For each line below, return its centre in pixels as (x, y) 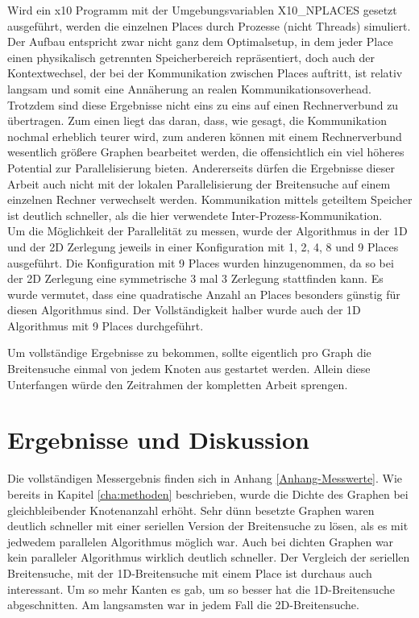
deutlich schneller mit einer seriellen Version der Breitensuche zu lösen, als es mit (208, 526)
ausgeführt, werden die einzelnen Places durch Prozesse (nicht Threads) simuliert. (209, 25)
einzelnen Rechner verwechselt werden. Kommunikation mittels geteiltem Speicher (210, 199)
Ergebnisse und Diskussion (158, 440)
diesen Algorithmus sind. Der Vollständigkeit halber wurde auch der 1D (184, 310)
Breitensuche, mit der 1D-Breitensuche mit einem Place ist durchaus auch (190, 572)
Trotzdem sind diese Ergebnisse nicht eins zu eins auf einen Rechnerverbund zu (203, 104)
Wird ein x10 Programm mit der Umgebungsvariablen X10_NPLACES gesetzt (202, 10)
